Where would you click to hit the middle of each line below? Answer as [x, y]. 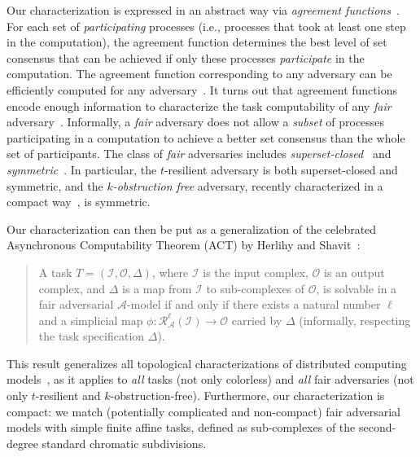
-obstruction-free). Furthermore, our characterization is [247, 395]
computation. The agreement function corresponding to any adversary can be [199, 74]
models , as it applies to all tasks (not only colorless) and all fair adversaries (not [210, 379]
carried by [257, 320]
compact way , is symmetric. [79, 202]
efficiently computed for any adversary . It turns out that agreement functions [202, 89]
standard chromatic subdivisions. [124, 443]
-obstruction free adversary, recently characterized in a [248, 185]
